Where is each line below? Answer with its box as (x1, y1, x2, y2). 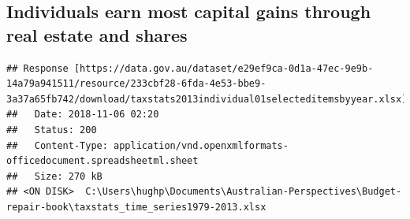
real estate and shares (6, 22, 188, 46)
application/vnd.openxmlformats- (114, 139, 289, 151)
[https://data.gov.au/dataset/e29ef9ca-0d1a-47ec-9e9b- (73, 62, 374, 74)
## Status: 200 (6, 124, 97, 135)
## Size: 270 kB (6, 170, 102, 182)
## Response (6, 62, 69, 74)
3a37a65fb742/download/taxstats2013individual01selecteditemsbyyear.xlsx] (6, 93, 408, 105)
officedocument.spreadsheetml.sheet (6, 155, 199, 167)
